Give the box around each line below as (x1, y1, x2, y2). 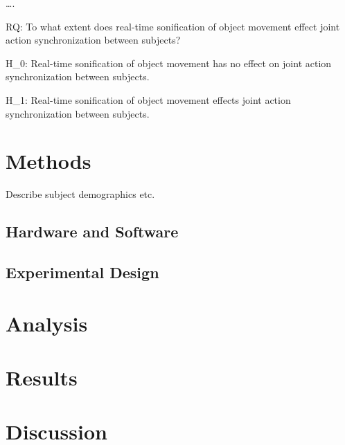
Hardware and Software (6, 221, 179, 242)
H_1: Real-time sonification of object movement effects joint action (6, 92, 291, 107)
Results (6, 363, 78, 391)
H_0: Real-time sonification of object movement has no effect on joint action (6, 55, 332, 70)
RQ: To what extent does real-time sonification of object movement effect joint (6, 19, 340, 33)
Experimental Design (6, 262, 159, 283)
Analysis (6, 309, 88, 337)
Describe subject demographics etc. (6, 187, 155, 201)
